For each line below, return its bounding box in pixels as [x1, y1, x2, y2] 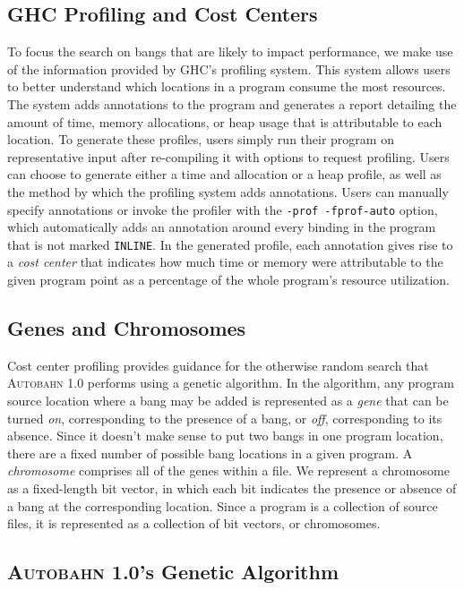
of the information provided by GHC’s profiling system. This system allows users [7, 59, 451, 78]
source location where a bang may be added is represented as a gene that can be [7, 391, 449, 410]
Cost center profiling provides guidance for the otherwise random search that [7, 355, 429, 374]
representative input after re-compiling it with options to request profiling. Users [7, 147, 450, 166]
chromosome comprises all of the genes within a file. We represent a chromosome [7, 461, 450, 480]
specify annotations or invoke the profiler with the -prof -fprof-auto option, [7, 200, 438, 218]
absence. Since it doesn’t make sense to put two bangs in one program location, [7, 426, 443, 445]
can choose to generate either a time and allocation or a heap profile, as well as [7, 165, 442, 184]
